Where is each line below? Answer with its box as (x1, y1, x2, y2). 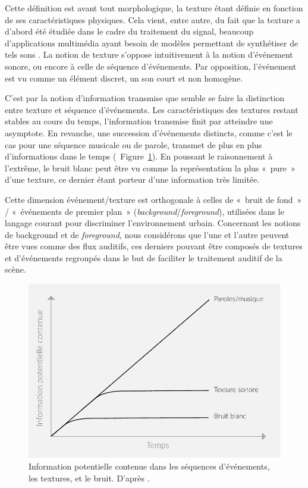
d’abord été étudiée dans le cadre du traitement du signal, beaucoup (5, 25, 254, 37)
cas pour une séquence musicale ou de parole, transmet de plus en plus (5, 138, 262, 151)
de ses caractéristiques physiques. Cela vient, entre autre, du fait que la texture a (5, 13, 300, 26)
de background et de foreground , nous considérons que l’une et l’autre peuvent (5, 228, 290, 240)
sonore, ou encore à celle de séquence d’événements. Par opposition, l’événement (5, 60, 297, 72)
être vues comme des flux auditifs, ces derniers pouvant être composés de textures (5, 240, 303, 252)
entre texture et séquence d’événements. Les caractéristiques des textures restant (5, 103, 298, 115)
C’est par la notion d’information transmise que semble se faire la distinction (5, 92, 285, 104)
